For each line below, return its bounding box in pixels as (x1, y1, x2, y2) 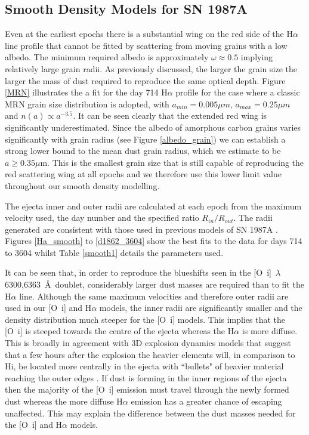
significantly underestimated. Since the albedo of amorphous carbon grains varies (5, 121, 301, 133)
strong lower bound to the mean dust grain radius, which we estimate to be (5, 144, 281, 157)
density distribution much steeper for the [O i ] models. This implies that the (5, 313, 286, 325)
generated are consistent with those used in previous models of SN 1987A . (5, 223, 278, 235)
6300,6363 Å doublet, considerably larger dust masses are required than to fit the (5, 278, 304, 291)
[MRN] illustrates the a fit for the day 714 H (5, 86, 168, 98)
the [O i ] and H (5, 418, 63, 431)
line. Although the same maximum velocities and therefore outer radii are (19, 289, 289, 302)
